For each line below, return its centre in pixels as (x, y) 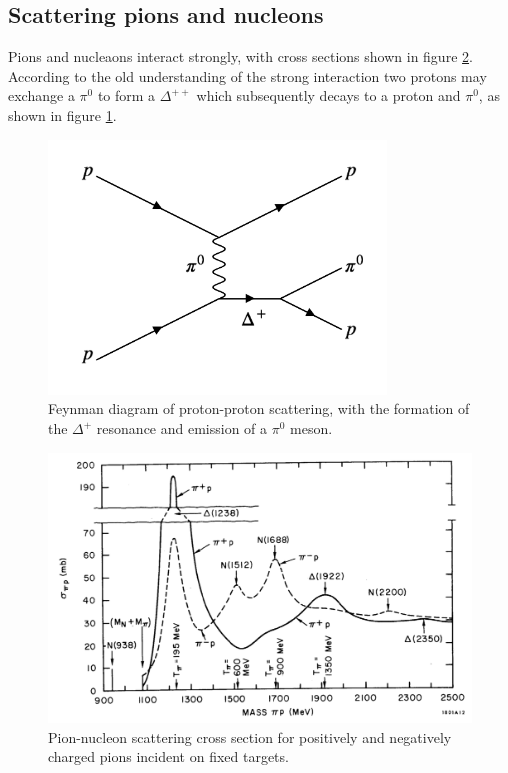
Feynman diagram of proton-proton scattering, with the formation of (259, 408)
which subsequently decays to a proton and (328, 95)
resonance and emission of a (182, 428)
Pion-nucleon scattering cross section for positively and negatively (250, 736)
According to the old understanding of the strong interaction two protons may (247, 75)
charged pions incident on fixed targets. (168, 756)
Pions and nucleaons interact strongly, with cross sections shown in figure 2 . (240, 56)
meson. (311, 428)
